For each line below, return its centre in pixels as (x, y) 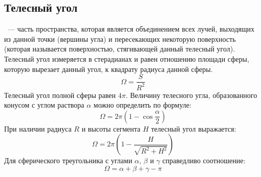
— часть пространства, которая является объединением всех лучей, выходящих (131, 29)
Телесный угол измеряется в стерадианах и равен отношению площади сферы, (127, 58)
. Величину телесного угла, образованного (191, 95)
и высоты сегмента (111, 128)
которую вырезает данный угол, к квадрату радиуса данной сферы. (108, 69)
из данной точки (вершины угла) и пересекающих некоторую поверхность (120, 39)
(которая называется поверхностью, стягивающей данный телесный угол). (120, 49)
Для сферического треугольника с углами (68, 160)
